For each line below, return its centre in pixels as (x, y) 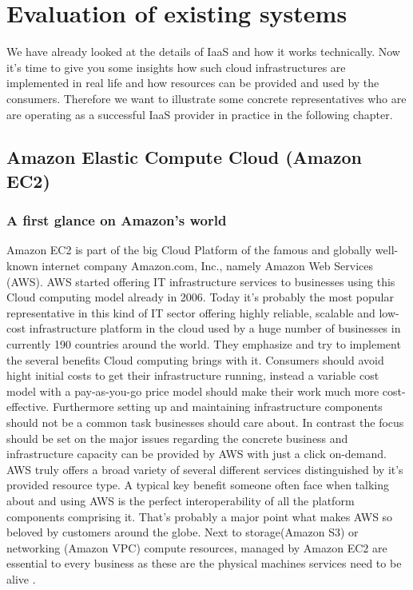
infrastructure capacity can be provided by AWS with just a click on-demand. (197, 454)
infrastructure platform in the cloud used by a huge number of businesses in (215, 328)
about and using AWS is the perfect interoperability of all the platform (181, 500)
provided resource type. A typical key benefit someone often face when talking (198, 485)
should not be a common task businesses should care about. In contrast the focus (205, 423)
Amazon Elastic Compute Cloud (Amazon (184, 157)
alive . (21, 578)
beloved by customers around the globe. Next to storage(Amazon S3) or (183, 532)
